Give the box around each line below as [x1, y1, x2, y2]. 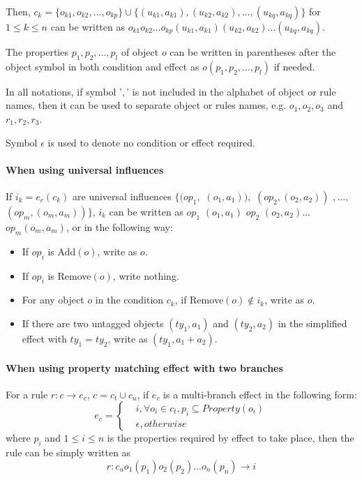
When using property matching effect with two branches [6, 360, 283, 375]
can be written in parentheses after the [169, 45, 336, 59]
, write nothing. [112, 268, 179, 283]
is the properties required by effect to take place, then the [107, 430, 354, 445]
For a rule [6, 387, 48, 401]
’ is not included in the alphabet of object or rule [126, 84, 336, 98]
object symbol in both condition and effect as [6, 59, 199, 73]
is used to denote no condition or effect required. [47, 135, 255, 149]
